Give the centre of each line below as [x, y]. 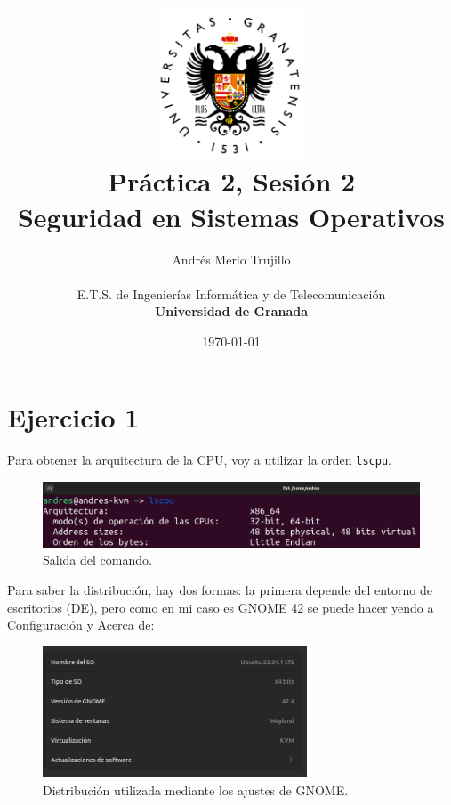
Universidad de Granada [231, 311]
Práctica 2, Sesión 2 [231, 181]
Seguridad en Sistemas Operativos [231, 216]
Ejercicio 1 [73, 417]
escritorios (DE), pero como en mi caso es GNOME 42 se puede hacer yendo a [221, 607]
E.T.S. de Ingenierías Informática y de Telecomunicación [231, 293]
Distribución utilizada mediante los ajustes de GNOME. [196, 790]
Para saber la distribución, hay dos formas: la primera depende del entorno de [220, 589]
